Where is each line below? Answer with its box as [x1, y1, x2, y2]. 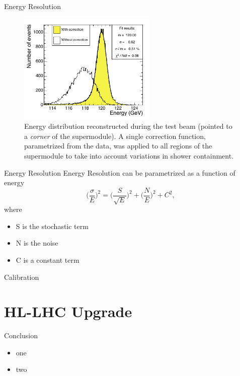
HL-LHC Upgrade [4, 301, 132, 322]
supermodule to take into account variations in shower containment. [24, 150, 234, 161]
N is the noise [16, 238, 58, 248]
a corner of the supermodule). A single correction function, [24, 130, 206, 141]
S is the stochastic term [16, 220, 89, 231]
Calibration [4, 271, 39, 282]
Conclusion [4, 330, 38, 341]
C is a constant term [16, 254, 79, 265]
